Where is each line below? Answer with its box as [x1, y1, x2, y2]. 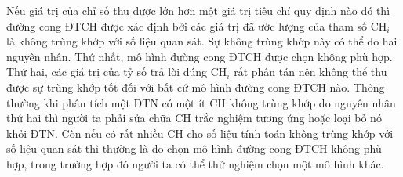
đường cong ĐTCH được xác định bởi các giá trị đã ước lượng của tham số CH [6, 17, 387, 34]
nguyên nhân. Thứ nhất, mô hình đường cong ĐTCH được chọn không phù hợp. [6, 48, 393, 64]
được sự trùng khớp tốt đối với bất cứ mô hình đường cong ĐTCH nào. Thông [6, 78, 385, 95]
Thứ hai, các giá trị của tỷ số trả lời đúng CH [6, 63, 227, 80]
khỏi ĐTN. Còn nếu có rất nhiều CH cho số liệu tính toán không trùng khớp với [6, 125, 394, 141]
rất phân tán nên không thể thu [234, 63, 387, 80]
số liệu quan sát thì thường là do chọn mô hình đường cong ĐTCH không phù [6, 140, 382, 157]
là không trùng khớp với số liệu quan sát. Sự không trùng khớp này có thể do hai [6, 33, 398, 49]
